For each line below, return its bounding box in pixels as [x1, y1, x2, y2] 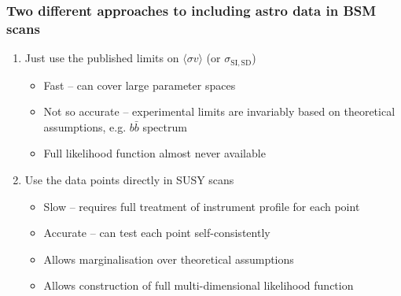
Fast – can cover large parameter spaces [43, 76, 236, 93]
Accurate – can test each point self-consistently [43, 224, 270, 241]
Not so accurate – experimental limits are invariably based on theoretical [43, 103, 395, 120]
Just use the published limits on [24, 50, 179, 66]
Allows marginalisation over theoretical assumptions [43, 250, 294, 267]
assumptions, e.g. [43, 118, 127, 135]
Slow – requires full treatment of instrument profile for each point [43, 198, 360, 214]
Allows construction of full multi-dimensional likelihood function [43, 277, 354, 294]
